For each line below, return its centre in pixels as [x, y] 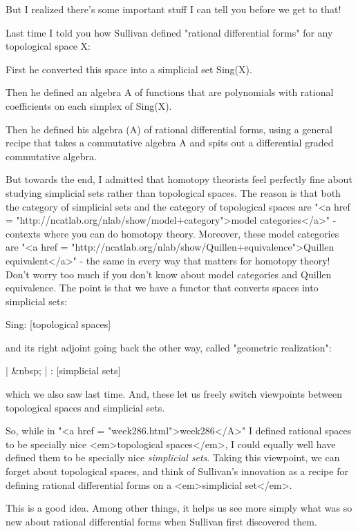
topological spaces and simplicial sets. [85, 407]
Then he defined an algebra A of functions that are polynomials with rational [170, 92]
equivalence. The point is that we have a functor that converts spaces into [162, 288]
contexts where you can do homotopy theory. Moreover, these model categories [172, 233]
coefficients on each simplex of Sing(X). [89, 105]
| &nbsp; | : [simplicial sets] [63, 370]
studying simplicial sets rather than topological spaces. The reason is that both [173, 192]
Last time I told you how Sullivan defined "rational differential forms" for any [169, 32]
